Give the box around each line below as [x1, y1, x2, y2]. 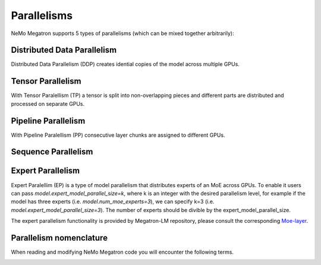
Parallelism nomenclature [11, 232, 108, 243]
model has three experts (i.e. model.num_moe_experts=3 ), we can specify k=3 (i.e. [11, 198, 215, 205]
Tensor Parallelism [11, 76, 81, 86]
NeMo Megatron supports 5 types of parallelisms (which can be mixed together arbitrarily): [11, 30, 234, 37]
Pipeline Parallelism [11, 116, 86, 126]
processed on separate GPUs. [11, 100, 85, 107]
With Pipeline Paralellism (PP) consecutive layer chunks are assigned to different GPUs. [11, 131, 225, 138]
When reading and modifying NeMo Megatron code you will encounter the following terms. [11, 248, 234, 255]
